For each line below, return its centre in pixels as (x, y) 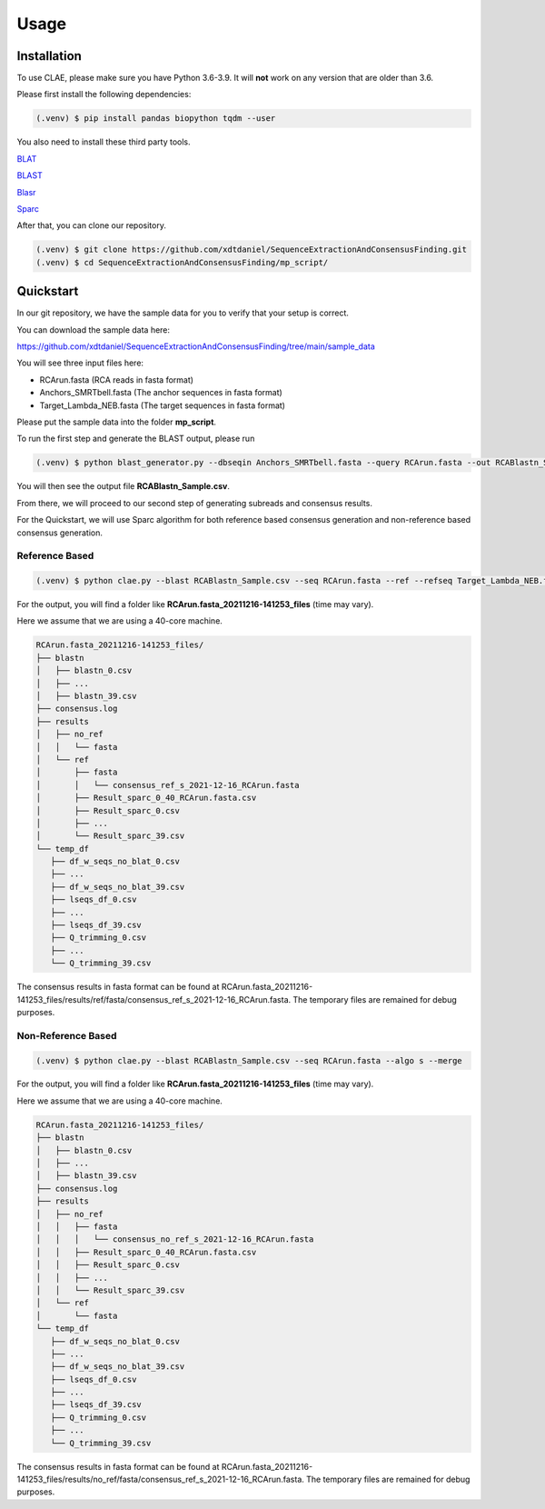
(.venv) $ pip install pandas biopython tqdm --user (156, 119)
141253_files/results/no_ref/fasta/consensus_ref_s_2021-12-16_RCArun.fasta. (160, 1479)
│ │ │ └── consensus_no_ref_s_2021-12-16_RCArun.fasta (175, 1239)
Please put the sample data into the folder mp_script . (117, 422)
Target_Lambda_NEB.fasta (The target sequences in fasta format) (163, 405)
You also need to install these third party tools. (104, 142)
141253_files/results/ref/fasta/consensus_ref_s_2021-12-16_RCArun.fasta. (154, 999)
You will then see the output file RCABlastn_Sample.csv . (124, 486)
